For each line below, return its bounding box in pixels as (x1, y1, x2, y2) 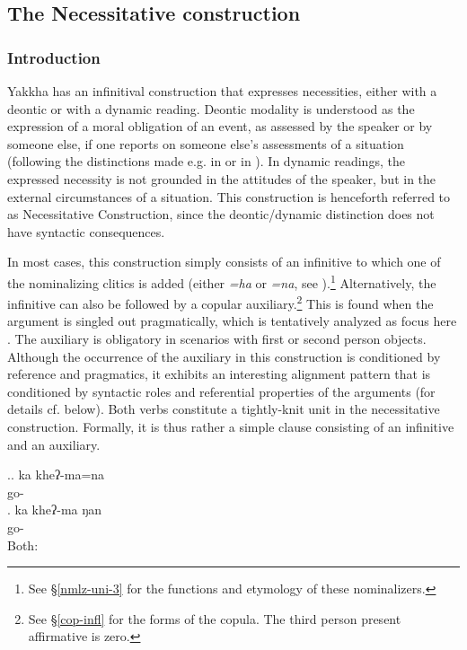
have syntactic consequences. (7, 222, 165, 241)
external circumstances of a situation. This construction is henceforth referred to (7, 187, 451, 206)
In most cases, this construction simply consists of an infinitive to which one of (7, 252, 441, 271)
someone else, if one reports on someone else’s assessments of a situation (7, 134, 404, 153)
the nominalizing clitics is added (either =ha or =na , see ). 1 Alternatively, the (7, 270, 436, 292)
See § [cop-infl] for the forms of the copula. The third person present (28, 609, 401, 628)
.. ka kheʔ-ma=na (7, 465, 105, 484)
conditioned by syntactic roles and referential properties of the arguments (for (7, 382, 436, 400)
